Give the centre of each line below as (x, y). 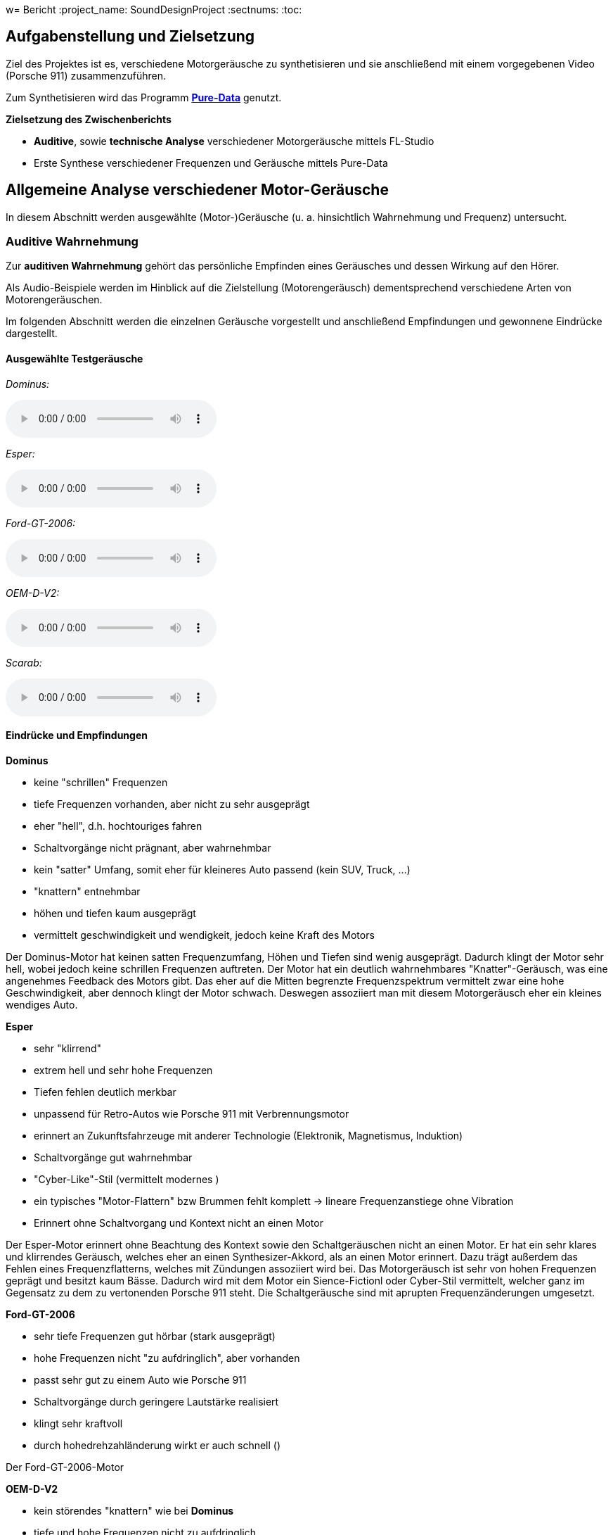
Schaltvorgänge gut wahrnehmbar (113, 1157)
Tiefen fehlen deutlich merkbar (105, 1092)
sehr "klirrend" (68, 1048)
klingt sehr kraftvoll (78, 1423)
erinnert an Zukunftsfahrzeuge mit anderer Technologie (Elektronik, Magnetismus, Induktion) (249, 1135)
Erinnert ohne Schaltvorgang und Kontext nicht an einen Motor (179, 1223)
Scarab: (24, 662)
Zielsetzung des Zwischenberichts (89, 119)
